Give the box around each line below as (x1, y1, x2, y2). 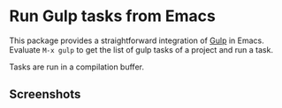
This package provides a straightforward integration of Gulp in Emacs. (9, 35, 264, 46)
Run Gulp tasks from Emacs (9, 6, 217, 26)
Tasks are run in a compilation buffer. (9, 61, 144, 72)
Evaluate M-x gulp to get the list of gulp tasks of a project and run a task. (9, 44, 274, 54)
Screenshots (9, 87, 81, 102)
